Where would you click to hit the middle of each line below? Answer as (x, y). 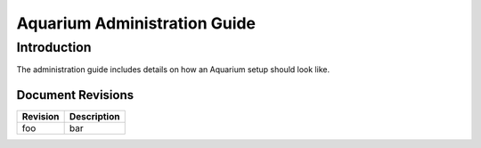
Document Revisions (75, 95)
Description (94, 117)
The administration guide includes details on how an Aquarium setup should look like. (173, 70)
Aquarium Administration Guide (136, 23)
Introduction (54, 47)
